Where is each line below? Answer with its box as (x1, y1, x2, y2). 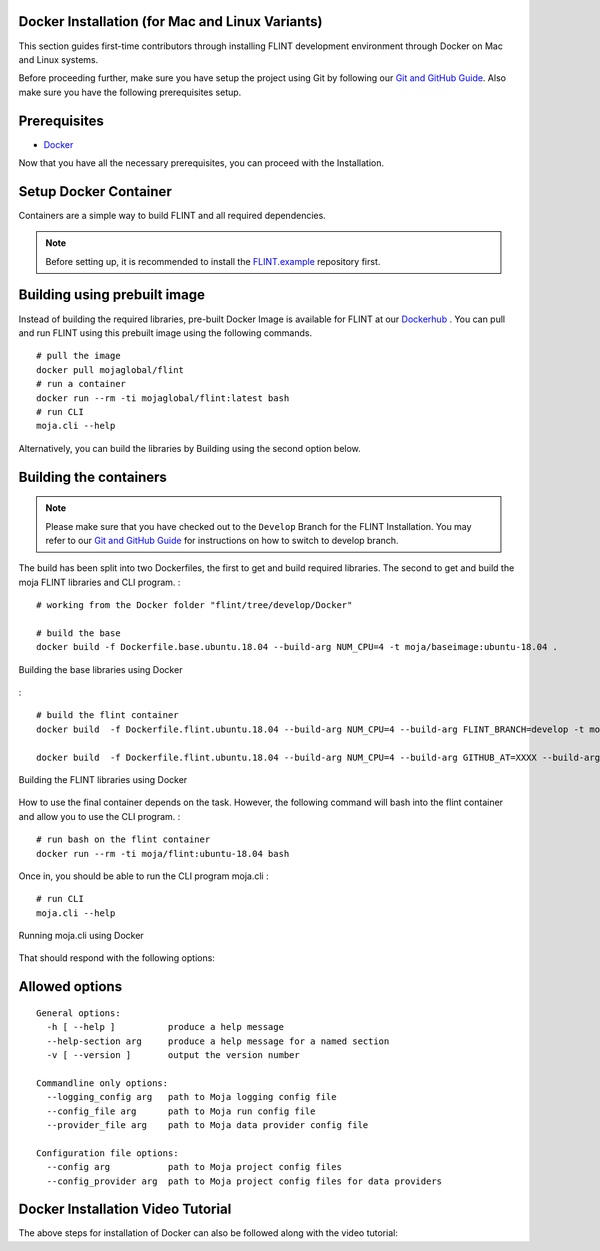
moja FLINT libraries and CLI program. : (18, 576, 181, 588)
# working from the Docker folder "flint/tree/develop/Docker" (36, 600, 353, 611)
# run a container (36, 378, 127, 390)
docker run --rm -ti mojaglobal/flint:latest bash (36, 392, 290, 404)
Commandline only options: (36, 1077, 169, 1089)
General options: (36, 1007, 121, 1019)
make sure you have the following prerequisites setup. (18, 86, 242, 98)
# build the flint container (36, 710, 179, 721)
